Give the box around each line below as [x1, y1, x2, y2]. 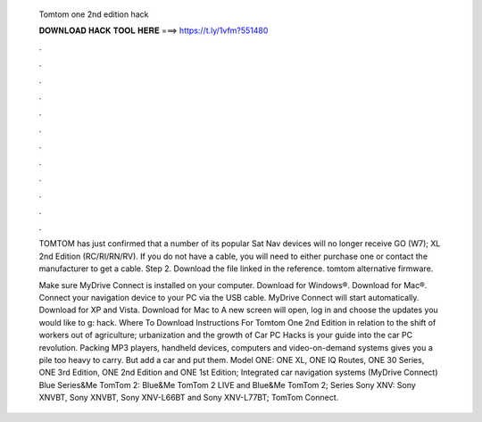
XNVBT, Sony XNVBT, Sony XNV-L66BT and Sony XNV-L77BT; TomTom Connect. [38, 393, 339, 403]
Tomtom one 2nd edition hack [38, 9, 149, 20]
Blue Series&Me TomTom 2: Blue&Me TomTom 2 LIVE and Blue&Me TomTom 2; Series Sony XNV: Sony [38, 379, 417, 390]
